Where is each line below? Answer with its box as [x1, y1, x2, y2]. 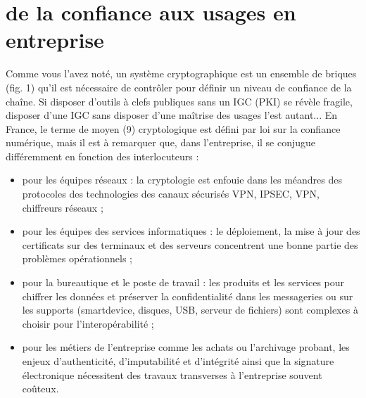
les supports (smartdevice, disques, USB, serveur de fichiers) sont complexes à [22, 302, 358, 317]
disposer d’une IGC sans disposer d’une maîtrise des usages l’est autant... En [6, 108, 338, 122]
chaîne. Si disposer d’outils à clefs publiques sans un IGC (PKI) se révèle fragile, [6, 94, 353, 108]
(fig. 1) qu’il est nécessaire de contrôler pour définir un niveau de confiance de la [6, 79, 352, 94]
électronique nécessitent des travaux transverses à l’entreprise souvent [22, 367, 322, 382]
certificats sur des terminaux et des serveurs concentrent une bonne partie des [22, 237, 358, 252]
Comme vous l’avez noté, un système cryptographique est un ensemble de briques [6, 66, 357, 81]
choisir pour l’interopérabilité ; [22, 316, 154, 330]
